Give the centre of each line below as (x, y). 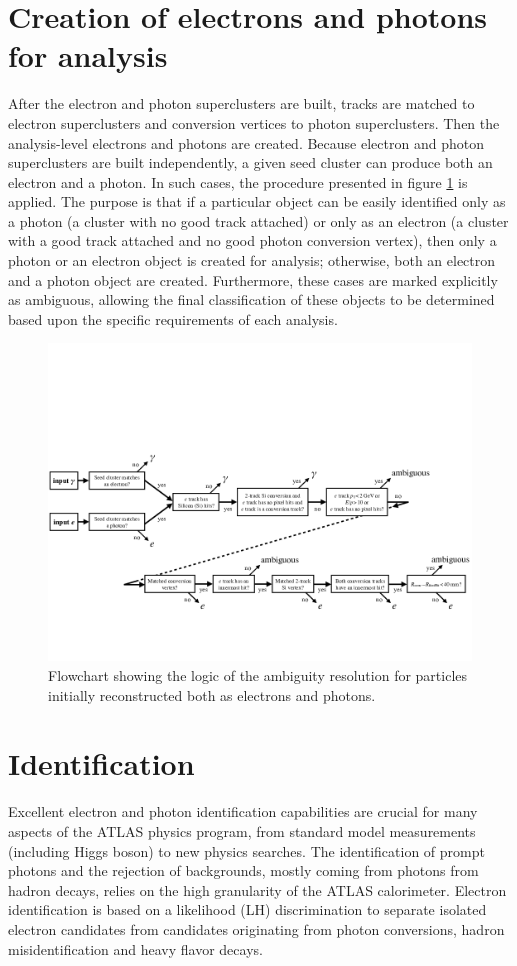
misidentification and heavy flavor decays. (135, 948)
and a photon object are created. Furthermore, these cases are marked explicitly (253, 279)
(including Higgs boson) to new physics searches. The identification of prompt (246, 850)
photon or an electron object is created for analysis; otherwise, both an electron (252, 260)
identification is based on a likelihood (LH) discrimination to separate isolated (247, 909)
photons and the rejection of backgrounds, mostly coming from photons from (243, 870)
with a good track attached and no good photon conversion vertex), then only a (252, 240)
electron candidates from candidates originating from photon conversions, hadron (256, 928)
